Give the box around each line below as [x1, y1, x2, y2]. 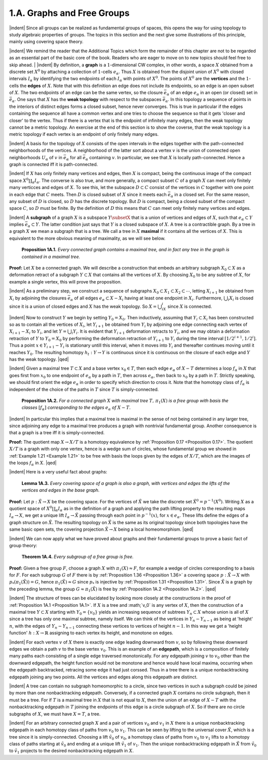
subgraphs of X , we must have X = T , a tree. [9, 711, 101, 717]
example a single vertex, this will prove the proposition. [9, 279, 122, 285]
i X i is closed [227, 295, 254, 302]
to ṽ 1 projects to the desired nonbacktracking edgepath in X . [9, 748, 134, 755]
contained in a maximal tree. [21, 254, 80, 260]
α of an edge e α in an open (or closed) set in [166, 90, 258, 96]
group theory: [9, 542, 37, 548]
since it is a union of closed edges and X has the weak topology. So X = [9, 303, 157, 309]
